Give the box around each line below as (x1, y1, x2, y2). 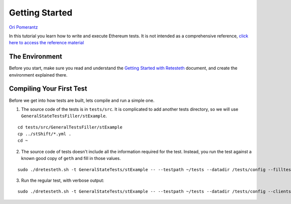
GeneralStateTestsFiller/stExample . (21, 113, 107, 119)
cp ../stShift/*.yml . (17, 131, 72, 137)
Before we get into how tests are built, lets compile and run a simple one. (9, 97, 155, 103)
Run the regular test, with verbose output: (21, 177, 104, 184)
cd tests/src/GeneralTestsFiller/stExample (17, 124, 123, 130)
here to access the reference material (9, 40, 84, 46)
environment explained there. (9, 72, 68, 78)
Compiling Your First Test (9, 85, 87, 93)
